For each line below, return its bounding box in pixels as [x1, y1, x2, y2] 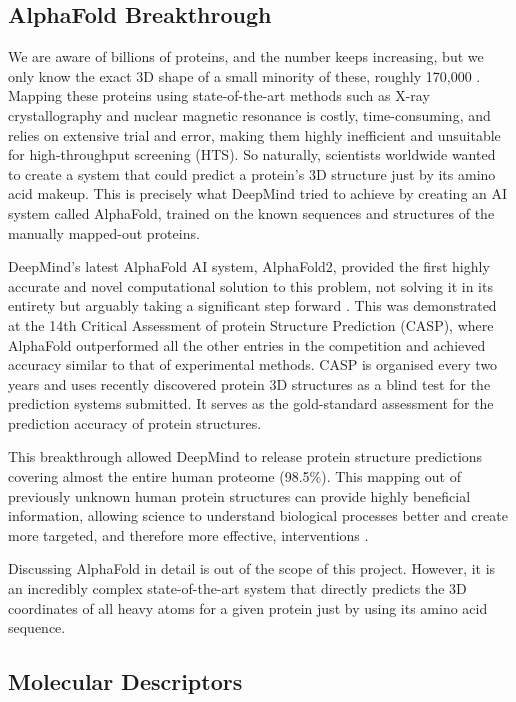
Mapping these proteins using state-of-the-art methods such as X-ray [8, 85, 430, 106]
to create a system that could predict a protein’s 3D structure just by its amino [8, 163, 496, 184]
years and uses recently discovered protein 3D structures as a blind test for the [8, 373, 491, 394]
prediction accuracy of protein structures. [8, 412, 262, 433]
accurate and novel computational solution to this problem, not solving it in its [8, 275, 493, 296]
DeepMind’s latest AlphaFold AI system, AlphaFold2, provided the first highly [8, 256, 490, 277]
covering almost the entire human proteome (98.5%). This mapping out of [8, 466, 461, 487]
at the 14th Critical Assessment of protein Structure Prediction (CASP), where [8, 314, 494, 335]
